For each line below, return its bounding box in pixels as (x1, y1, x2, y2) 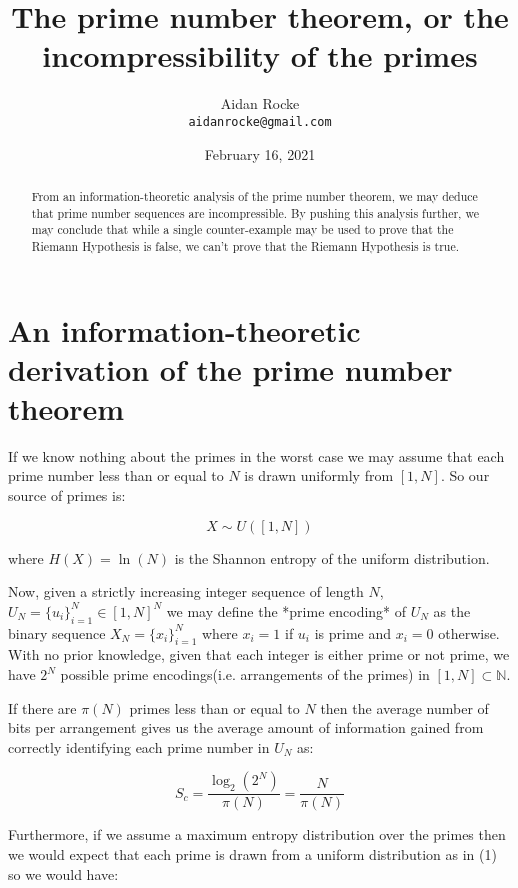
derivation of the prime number (8, 348, 453, 389)
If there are (8, 697, 77, 718)
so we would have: (8, 863, 119, 884)
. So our (440, 465, 490, 486)
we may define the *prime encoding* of (166, 600, 407, 621)
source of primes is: (8, 485, 126, 506)
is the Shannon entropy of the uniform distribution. (174, 547, 490, 568)
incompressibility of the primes (42, 35, 478, 76)
